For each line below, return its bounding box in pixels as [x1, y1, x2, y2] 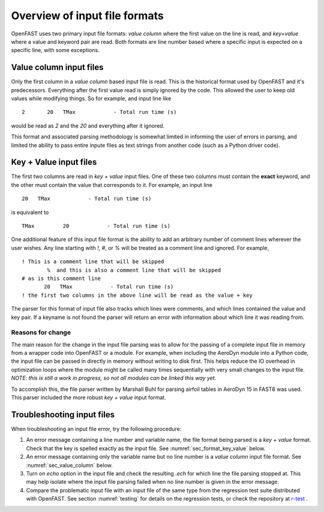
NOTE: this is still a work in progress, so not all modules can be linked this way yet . [11, 375, 217, 382]
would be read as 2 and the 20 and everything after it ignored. [11, 122, 165, 129]
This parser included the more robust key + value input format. [11, 394, 166, 401]
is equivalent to [11, 209, 49, 216]
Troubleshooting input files [11, 409, 115, 420]
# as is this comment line [22, 275, 101, 282]
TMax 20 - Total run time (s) [22, 222, 171, 230]
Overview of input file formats [11, 9, 164, 22]
